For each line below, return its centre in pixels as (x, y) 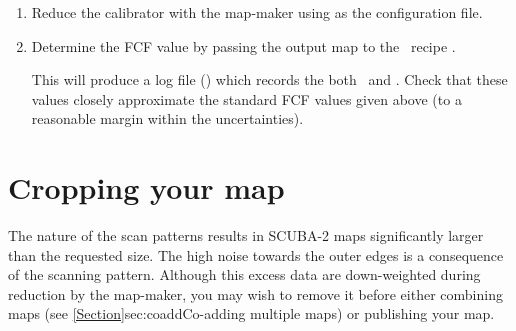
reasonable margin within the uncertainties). (167, 118)
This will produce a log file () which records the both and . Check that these (269, 79)
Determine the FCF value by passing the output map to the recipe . (243, 45)
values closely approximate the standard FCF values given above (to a (246, 98)
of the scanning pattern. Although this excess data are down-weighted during (244, 274)
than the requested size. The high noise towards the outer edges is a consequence (256, 254)
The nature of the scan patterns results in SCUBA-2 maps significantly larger (246, 235)
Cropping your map (146, 187)
